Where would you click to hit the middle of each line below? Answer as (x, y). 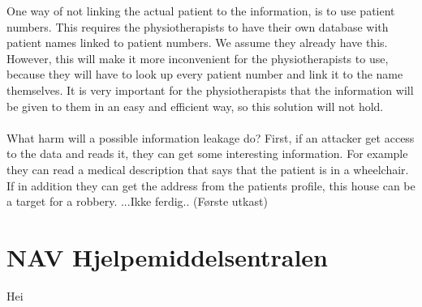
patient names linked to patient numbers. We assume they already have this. (197, 43)
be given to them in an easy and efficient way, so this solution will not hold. (195, 106)
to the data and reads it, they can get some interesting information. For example (207, 153)
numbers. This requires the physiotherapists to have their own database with (198, 26)
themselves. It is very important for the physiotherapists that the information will (210, 90)
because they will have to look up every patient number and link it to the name (205, 74)
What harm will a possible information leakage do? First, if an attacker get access (211, 137)
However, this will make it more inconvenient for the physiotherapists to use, (198, 58)
